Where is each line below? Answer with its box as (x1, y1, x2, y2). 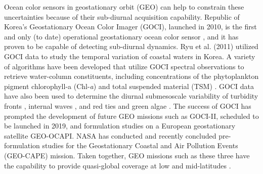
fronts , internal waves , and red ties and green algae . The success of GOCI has (4, 100, 251, 111)
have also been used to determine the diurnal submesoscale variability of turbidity (4, 91, 258, 101)
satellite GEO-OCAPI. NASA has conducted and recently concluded (4, 130, 216, 141)
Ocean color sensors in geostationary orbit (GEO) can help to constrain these (4, 2, 244, 12)
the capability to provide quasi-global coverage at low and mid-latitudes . (4, 160, 231, 170)
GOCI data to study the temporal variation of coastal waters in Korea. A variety (4, 51, 255, 61)
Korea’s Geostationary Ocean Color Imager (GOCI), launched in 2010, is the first (4, 21, 257, 32)
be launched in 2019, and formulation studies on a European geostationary (4, 120, 236, 131)
